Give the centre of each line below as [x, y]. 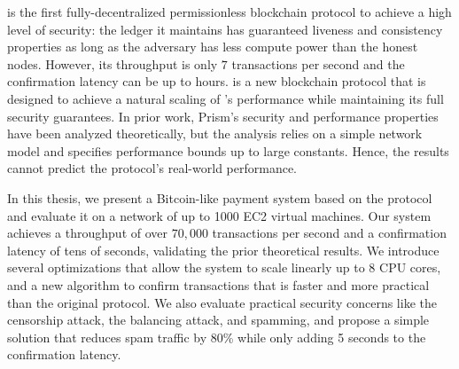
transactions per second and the [318, 63]
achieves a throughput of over [87, 233]
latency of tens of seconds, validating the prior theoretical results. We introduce [223, 250]
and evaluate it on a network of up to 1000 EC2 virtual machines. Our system [219, 215]
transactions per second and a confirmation [329, 233]
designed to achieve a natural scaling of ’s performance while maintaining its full [226, 98]
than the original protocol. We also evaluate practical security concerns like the [222, 302]
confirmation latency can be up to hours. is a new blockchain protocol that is [217, 81]
